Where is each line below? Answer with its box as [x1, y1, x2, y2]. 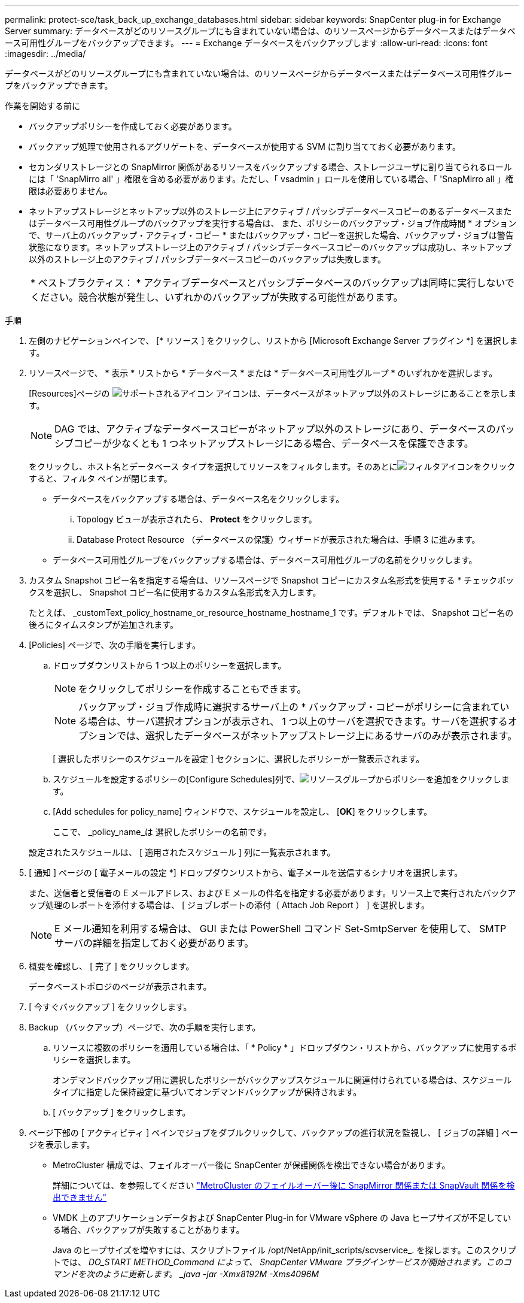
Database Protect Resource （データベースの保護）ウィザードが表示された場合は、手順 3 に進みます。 [77, 534, 480, 545]
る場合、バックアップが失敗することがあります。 [53, 1225, 245, 1235]
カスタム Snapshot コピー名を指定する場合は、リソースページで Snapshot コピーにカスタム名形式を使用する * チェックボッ [29, 575, 514, 585]
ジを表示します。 [29, 1139, 95, 1150]
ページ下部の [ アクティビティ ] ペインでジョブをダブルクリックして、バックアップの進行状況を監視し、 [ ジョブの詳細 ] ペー [29, 1127, 519, 1138]
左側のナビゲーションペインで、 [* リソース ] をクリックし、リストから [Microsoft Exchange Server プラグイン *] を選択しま [29, 335, 518, 346]
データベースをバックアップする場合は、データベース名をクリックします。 [53, 494, 345, 504]
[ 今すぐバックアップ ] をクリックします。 [29, 1002, 192, 1012]
